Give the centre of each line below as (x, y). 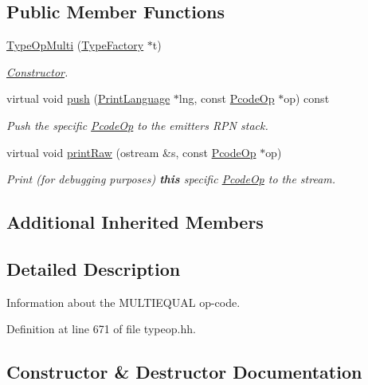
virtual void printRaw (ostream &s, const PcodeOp (131, 152)
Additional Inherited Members (135, 222)
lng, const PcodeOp (227, 98)
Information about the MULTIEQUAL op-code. (123, 302)
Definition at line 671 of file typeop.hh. (101, 329)
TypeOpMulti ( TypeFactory (75, 45)
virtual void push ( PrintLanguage (88, 98)
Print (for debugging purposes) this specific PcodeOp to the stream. (171, 179)
